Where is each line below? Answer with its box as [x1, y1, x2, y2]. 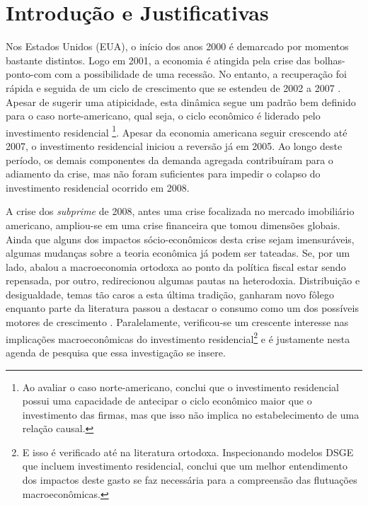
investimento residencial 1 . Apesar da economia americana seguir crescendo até [6, 122, 347, 139]
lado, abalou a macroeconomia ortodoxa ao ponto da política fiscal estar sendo [6, 259, 346, 274]
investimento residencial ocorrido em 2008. [6, 180, 190, 195]
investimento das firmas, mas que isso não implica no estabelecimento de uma [22, 407, 360, 422]
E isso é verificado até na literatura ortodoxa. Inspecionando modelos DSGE [22, 444, 354, 459]
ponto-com [6, 66, 52, 81]
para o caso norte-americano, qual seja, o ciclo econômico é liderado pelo [6, 108, 321, 123]
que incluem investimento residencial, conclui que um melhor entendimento [22, 458, 347, 473]
